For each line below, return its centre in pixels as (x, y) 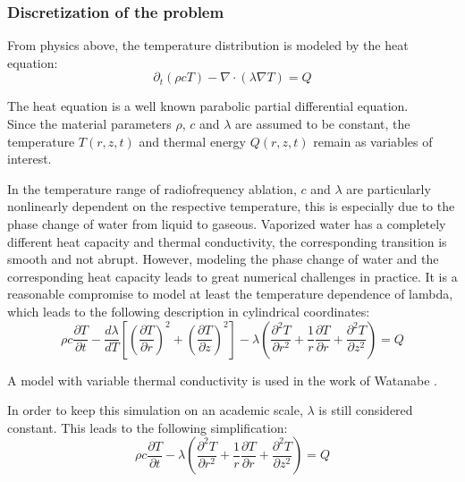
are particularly (389, 188)
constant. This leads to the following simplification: (148, 427)
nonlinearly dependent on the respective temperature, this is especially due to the (231, 206)
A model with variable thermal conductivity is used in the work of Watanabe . (222, 380)
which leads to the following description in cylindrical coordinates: (189, 311)
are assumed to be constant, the (323, 123)
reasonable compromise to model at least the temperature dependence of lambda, (230, 294)
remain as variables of (373, 141)
